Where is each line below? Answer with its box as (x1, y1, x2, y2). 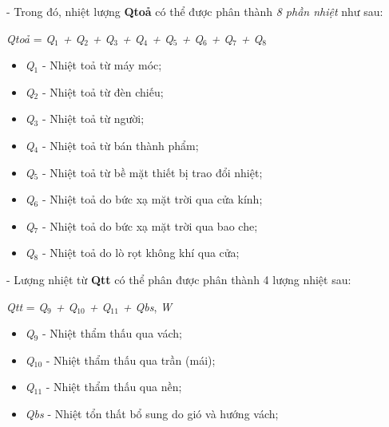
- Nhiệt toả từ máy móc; (42, 57, 162, 73)
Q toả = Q (6, 30, 54, 46)
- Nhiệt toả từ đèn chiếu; (42, 83, 164, 100)
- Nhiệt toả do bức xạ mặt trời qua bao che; (42, 217, 258, 234)
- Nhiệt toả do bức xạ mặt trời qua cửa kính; (42, 191, 263, 208)
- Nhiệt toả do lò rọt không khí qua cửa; (42, 244, 240, 261)
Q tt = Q (6, 298, 48, 314)
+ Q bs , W (122, 298, 173, 314)
